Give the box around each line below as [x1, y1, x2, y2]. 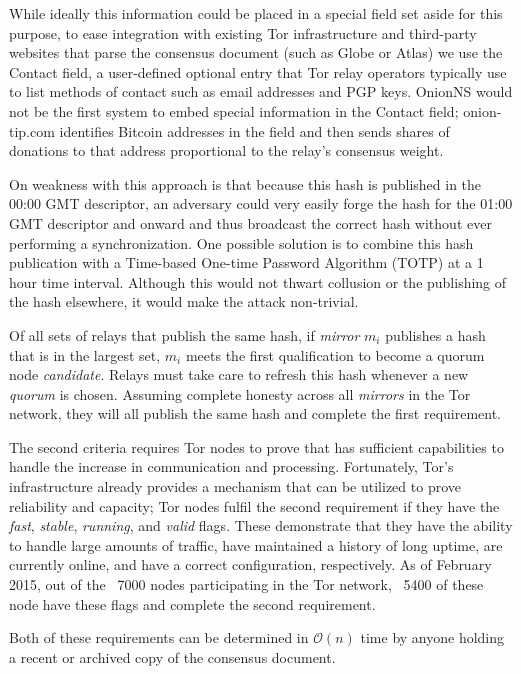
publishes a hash [385, 324, 486, 345]
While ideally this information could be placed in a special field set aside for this [9, 3, 503, 23]
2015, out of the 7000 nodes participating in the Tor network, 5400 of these [9, 574, 484, 595]
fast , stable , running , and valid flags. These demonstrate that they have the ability [9, 515, 513, 536]
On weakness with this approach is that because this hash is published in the [9, 173, 482, 194]
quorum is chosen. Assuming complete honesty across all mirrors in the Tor [9, 383, 471, 404]
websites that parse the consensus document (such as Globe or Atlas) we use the [9, 42, 503, 63]
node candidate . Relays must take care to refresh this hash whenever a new [9, 364, 469, 385]
